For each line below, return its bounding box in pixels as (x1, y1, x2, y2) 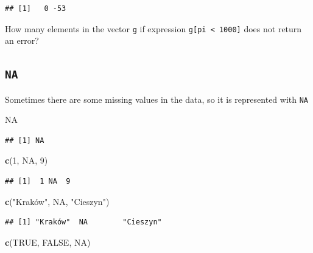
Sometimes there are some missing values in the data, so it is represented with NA (5, 92, 309, 105)
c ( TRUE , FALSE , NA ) (5, 235, 91, 248)
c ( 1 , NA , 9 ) (5, 154, 48, 167)
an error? (5, 34, 39, 47)
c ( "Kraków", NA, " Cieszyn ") (5, 195, 110, 207)
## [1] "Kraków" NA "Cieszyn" (5, 218, 162, 227)
